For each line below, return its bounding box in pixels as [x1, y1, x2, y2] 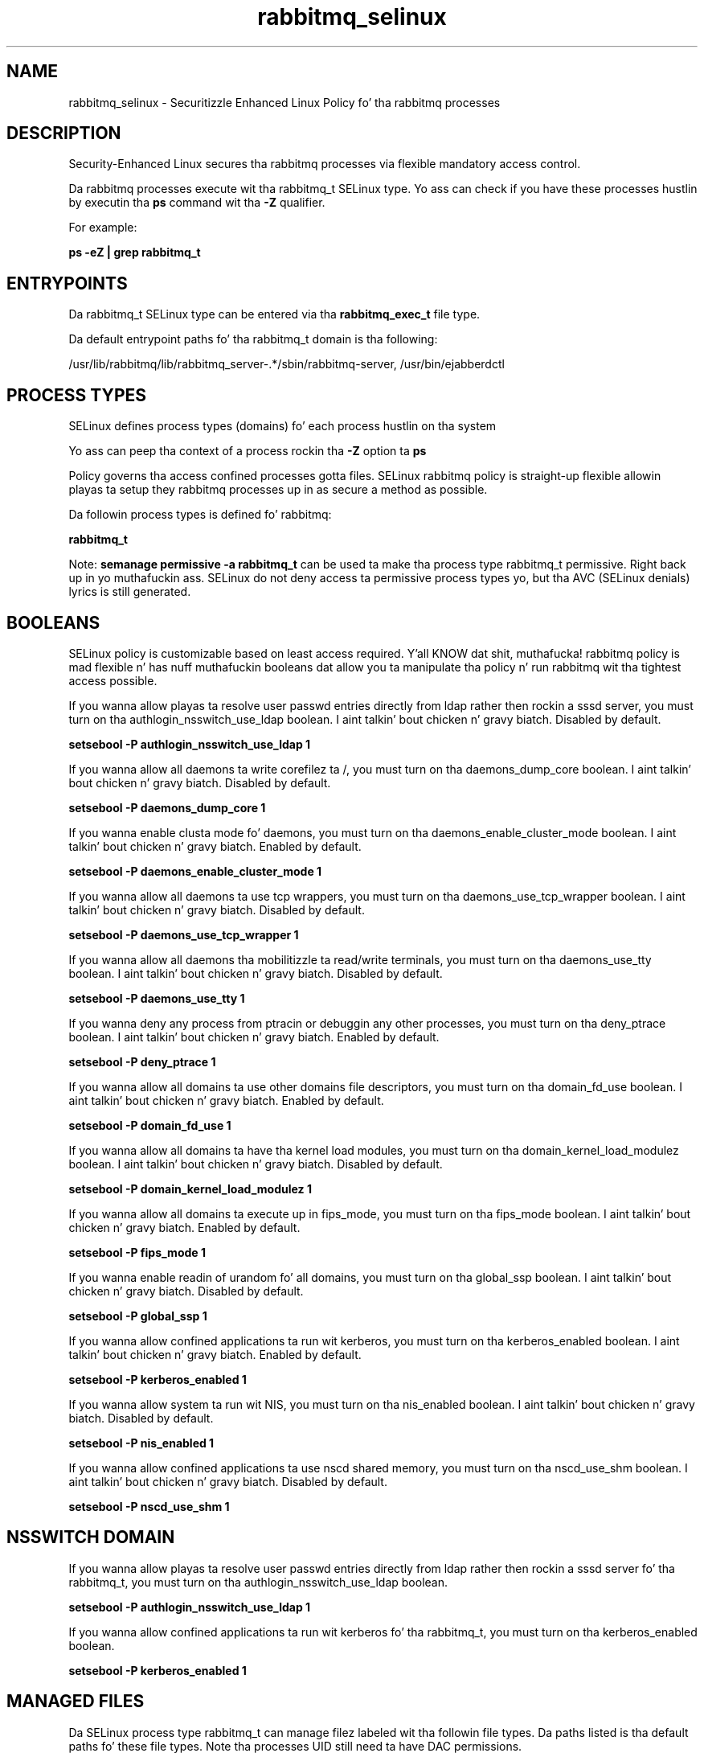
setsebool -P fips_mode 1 [68, 1245, 206, 1259]
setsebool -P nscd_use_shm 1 [68, 1499, 230, 1513]
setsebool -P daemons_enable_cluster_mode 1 [68, 864, 322, 878]
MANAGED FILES [6, 1691, 145, 1712]
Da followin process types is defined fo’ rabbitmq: [68, 507, 332, 522]
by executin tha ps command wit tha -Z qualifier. [68, 195, 325, 210]
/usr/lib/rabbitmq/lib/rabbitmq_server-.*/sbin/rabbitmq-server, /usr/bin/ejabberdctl [68, 357, 505, 372]
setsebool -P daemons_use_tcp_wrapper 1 [68, 927, 299, 942]
